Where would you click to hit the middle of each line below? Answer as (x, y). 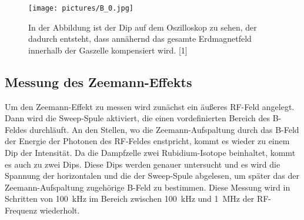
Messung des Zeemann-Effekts (98, 81)
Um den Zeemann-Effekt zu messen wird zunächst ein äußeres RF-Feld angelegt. (150, 106)
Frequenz (21, 210)
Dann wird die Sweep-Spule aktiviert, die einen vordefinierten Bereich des (138, 118)
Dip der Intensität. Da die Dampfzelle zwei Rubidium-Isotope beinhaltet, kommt (150, 153)
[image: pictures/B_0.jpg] (81, 8)
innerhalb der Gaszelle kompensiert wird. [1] (108, 50)
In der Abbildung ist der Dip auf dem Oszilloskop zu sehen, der (143, 27)
